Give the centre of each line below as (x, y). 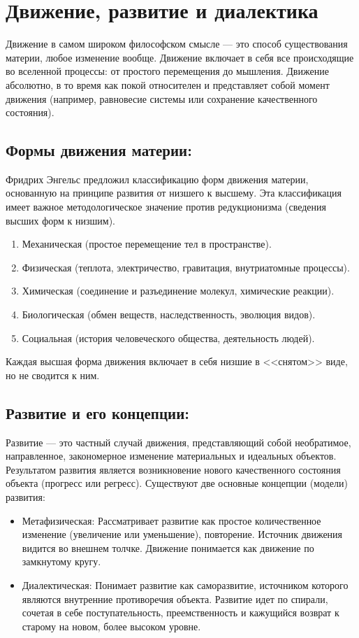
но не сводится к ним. (53, 375)
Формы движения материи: (99, 150)
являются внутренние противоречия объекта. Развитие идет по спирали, (175, 598)
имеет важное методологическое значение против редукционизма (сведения (166, 207)
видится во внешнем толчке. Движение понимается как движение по (168, 547)
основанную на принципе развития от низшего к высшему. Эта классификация (174, 193)
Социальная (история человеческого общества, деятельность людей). (168, 338)
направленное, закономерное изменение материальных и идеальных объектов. (171, 456)
